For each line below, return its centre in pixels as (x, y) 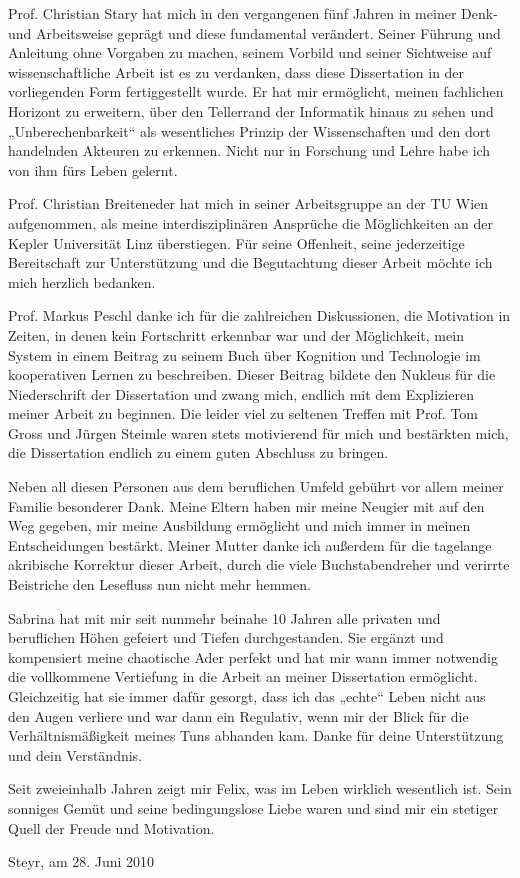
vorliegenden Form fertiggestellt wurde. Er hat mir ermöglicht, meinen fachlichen (256, 91)
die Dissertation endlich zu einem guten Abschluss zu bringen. (198, 452)
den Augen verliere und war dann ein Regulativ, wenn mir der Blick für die (238, 715)
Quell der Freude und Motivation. (111, 827)
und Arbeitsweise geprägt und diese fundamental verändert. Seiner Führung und (254, 32)
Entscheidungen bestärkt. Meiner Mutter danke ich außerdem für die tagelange (250, 544)
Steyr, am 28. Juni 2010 (81, 861)
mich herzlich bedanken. (82, 281)
